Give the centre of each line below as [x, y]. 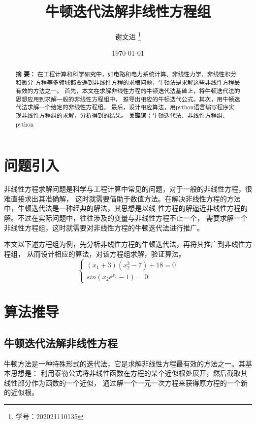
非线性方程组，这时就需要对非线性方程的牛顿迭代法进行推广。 [104, 227]
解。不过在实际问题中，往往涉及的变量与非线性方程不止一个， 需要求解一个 [126, 218]
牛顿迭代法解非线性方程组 [128, 11]
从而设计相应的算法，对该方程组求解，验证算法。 [106, 253]
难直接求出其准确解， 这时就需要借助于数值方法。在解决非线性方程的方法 [122, 198]
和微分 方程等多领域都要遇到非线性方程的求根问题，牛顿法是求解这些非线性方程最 [128, 82]
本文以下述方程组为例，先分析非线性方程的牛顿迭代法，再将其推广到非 [118, 244]
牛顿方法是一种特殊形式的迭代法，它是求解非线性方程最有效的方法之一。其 [125, 363]
